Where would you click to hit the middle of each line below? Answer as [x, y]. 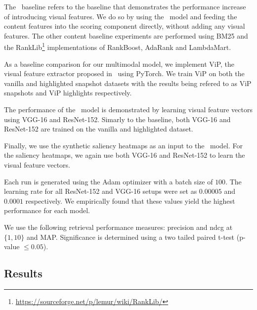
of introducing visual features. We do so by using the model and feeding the [121, 16]
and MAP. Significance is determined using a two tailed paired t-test [130, 237]
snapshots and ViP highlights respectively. [68, 93]
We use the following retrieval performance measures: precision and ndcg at [118, 227]
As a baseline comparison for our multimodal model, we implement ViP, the [119, 64]
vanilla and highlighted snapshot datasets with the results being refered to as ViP [128, 83]
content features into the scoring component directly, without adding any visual [125, 26]
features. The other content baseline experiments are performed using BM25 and [126, 35]
